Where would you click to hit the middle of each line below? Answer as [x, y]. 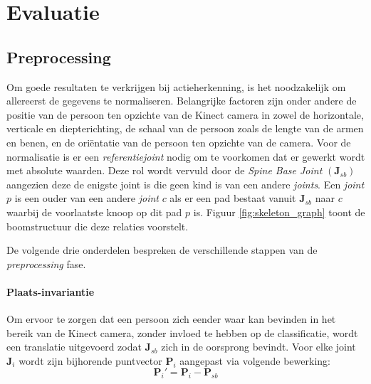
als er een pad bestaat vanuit [233, 198]
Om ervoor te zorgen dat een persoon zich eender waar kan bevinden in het [171, 319]
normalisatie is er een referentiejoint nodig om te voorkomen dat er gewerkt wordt [186, 156]
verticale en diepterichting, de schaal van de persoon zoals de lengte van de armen [185, 128]
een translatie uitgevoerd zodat [74, 347]
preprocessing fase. [46, 263]
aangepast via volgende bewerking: [255, 360]
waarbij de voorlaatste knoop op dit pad [94, 212]
